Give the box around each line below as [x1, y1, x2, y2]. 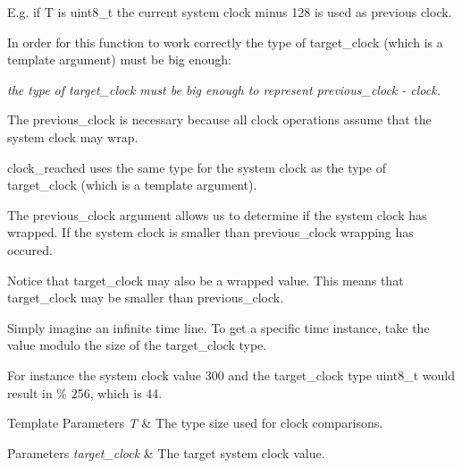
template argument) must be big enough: [7, 50, 231, 69]
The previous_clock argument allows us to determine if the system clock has [7, 205, 427, 224]
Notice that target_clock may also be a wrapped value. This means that [7, 270, 404, 289]
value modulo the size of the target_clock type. [7, 336, 267, 354]
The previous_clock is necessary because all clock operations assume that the [7, 110, 432, 129]
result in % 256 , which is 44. [7, 383, 163, 402]
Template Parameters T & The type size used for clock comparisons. [7, 413, 383, 432]
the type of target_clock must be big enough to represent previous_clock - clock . [7, 80, 441, 98]
